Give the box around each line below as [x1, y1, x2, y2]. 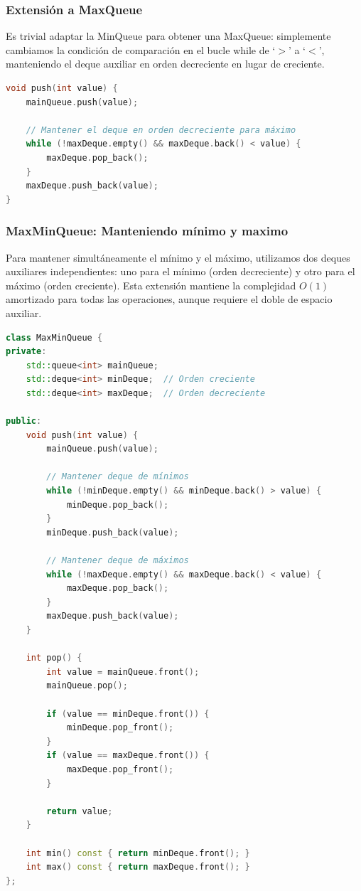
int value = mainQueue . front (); [46, 666, 200, 677]
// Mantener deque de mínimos [46, 471, 189, 482]
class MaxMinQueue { [6, 332, 103, 343]
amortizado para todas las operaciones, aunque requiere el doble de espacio [6, 292, 333, 306]
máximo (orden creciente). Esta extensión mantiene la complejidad [6, 277, 296, 292]
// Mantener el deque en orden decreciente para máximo [26, 124, 296, 135]
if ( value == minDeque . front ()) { [46, 708, 210, 719]
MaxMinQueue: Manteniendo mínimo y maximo [6, 222, 289, 240]
